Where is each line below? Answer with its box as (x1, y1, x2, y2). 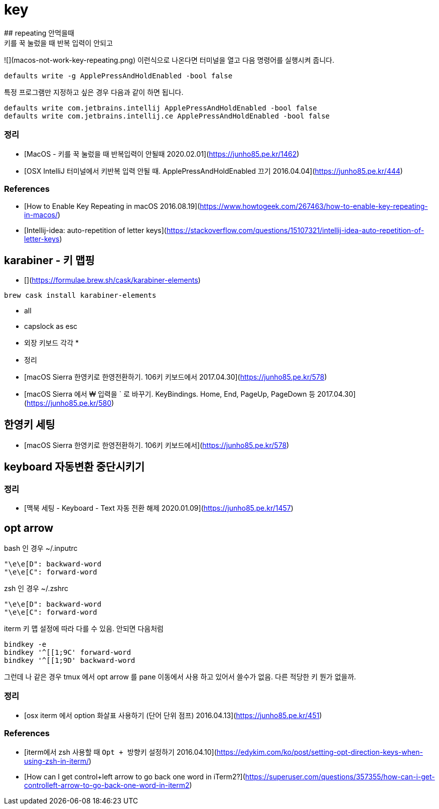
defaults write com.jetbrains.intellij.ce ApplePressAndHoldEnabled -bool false (4, 111, 330, 120)
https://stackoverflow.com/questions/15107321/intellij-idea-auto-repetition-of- (166, 226, 424, 235)
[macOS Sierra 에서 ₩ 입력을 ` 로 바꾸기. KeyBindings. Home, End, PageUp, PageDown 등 (24, 390, 316, 399)
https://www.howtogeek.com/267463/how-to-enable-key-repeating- (200, 202, 428, 211)
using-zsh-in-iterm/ (24, 756, 89, 765)
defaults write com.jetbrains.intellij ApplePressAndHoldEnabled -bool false (4, 103, 317, 112)
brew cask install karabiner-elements (4, 291, 157, 300)
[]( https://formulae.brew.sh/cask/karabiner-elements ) (24, 276, 201, 285)
